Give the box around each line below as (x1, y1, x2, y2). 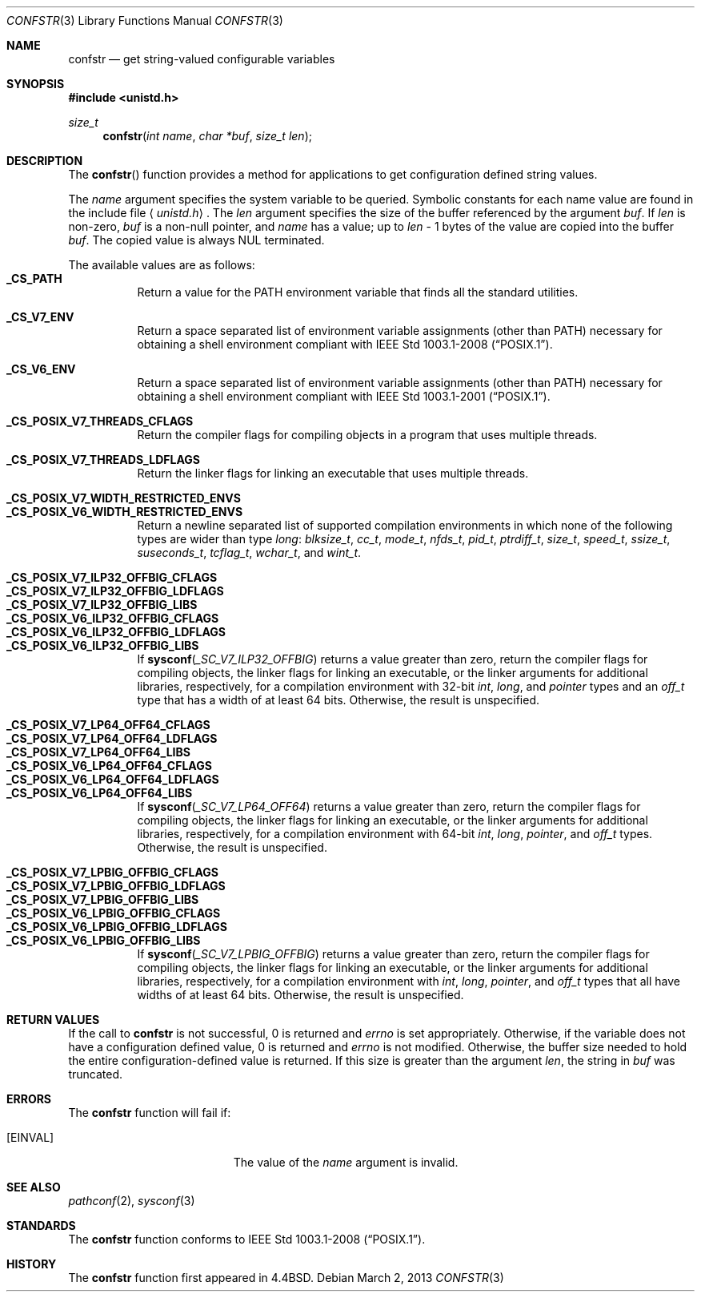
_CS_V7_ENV (6, 310, 74, 324)
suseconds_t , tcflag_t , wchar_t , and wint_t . (137, 546, 362, 559)
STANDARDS (6, 1219, 76, 1232)
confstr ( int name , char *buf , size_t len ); (102, 129, 312, 143)
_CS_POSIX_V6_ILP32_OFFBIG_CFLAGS (6, 611, 219, 625)
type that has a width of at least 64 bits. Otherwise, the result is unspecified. (137, 693, 540, 707)
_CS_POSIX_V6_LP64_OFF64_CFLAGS (6, 759, 212, 772)
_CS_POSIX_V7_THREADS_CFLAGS (6, 414, 194, 428)
